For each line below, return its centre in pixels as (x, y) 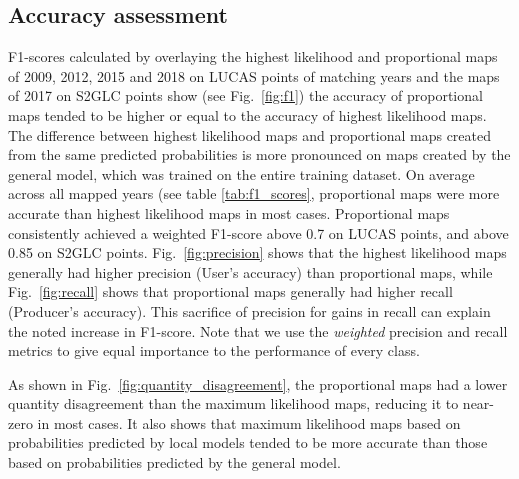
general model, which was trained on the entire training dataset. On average (241, 173)
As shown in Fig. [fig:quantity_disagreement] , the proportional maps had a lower (258, 383)
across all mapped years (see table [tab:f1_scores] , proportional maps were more (254, 193)
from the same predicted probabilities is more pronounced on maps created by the (259, 154)
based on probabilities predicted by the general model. (174, 462)
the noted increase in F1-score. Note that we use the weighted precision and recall (258, 330)
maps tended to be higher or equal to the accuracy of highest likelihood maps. (247, 114)
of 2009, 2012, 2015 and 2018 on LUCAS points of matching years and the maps (254, 75)
